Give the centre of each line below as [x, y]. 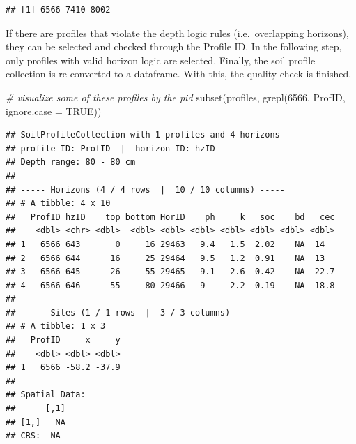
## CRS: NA [33, 436]
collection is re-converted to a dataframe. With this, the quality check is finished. [179, 74]
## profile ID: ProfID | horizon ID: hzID [110, 148]
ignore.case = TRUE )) [54, 111]
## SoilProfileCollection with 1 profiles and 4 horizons [143, 135]
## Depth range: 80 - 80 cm [71, 162]
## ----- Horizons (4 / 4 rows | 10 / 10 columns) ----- [145, 190]
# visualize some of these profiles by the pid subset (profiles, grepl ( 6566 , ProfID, [176, 97]
